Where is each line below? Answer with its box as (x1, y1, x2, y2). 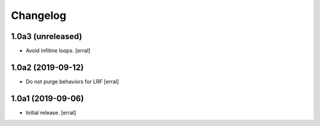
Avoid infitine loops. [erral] (25, 47, 91, 54)
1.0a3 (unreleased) (11, 31, 82, 41)
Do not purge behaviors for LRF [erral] (25, 77, 119, 85)
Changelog (11, 9, 66, 22)
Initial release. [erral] (25, 109, 76, 116)
